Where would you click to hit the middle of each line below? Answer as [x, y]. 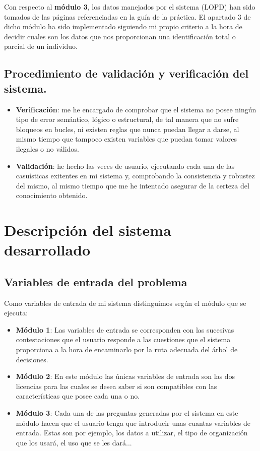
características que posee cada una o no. [78, 396]
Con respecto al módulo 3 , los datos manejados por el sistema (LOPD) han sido [130, 7]
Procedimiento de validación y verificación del [126, 73]
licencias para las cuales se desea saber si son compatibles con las [116, 386]
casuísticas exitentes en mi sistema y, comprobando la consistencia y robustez [135, 176]
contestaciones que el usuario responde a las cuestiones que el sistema [123, 339]
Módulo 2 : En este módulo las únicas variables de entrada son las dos [125, 376]
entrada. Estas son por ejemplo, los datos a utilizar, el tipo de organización [132, 433]
